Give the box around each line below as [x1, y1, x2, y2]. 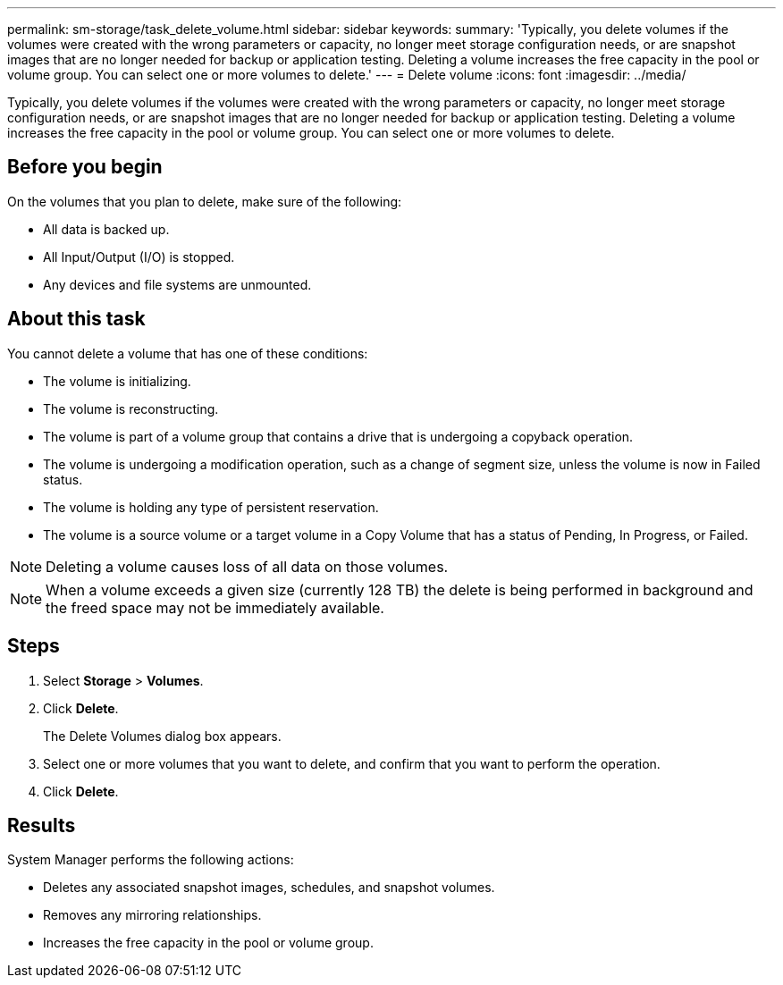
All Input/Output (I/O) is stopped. [43, 248, 235, 265]
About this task [7, 307, 146, 331]
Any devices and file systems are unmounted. [43, 276, 312, 292]
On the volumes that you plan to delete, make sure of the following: [7, 193, 402, 209]
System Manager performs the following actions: [7, 852, 294, 868]
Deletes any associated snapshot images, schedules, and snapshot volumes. [43, 880, 495, 896]
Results [7, 813, 76, 837]
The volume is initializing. [43, 373, 191, 389]
